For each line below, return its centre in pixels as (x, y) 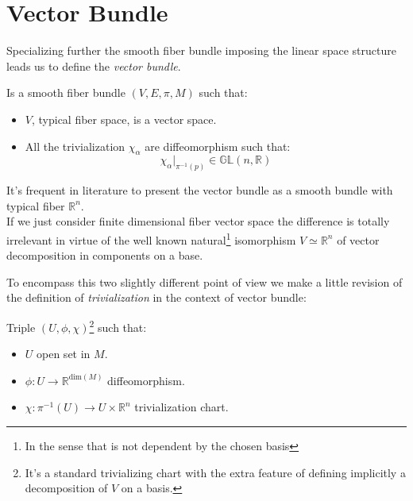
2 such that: (118, 326)
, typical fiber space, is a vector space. (124, 119)
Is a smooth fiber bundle (66, 92)
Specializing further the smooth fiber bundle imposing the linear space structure (201, 50)
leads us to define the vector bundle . (94, 66)
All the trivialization (75, 146)
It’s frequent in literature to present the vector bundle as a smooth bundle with (200, 190)
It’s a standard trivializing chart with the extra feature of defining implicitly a (215, 472)
